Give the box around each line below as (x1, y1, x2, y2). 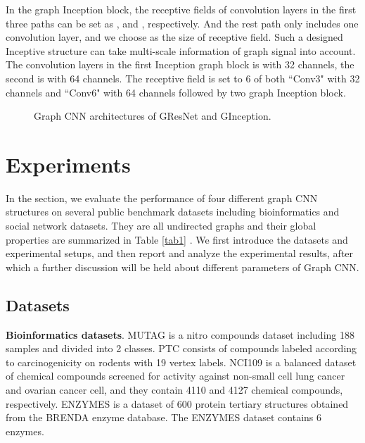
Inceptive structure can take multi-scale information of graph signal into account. (6, 43, 356, 58)
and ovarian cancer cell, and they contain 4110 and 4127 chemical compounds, (6, 382, 343, 397)
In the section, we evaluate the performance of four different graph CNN (6, 190, 318, 205)
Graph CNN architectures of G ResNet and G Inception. (34, 108, 271, 123)
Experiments (6, 149, 131, 178)
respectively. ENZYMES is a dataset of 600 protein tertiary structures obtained (6, 396, 349, 411)
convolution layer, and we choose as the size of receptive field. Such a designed (6, 30, 343, 44)
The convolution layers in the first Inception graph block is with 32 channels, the (6, 57, 354, 72)
